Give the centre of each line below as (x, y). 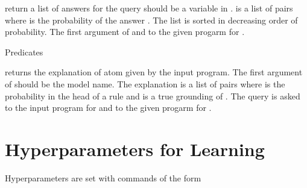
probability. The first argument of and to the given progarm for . (125, 32)
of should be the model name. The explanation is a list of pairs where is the (145, 83)
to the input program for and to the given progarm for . (108, 108)
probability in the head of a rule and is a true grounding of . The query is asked (153, 96)
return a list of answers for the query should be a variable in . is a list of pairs (149, 8)
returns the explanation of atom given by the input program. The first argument (154, 72)
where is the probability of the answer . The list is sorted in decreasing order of (151, 20)
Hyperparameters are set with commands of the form (103, 177)
